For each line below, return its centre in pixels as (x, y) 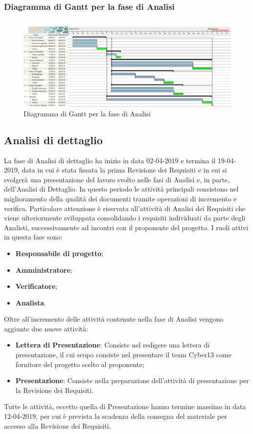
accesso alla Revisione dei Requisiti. (57, 425)
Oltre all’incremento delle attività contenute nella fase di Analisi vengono (114, 319)
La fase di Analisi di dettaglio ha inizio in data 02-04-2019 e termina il (110, 160)
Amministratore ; (44, 270)
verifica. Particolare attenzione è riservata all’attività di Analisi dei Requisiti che (125, 208)
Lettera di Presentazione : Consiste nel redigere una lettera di (113, 345)
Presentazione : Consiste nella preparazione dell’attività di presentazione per (132, 380)
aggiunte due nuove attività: (46, 328)
